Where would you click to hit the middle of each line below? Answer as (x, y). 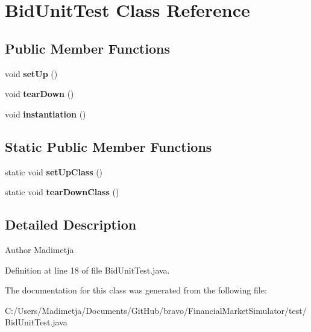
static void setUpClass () (54, 171)
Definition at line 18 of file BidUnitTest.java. (87, 270)
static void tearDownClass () (62, 192)
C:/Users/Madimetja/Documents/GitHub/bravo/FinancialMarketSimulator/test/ (156, 310)
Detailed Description (71, 224)
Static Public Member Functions (108, 146)
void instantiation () (46, 114)
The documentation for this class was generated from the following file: (136, 290)
